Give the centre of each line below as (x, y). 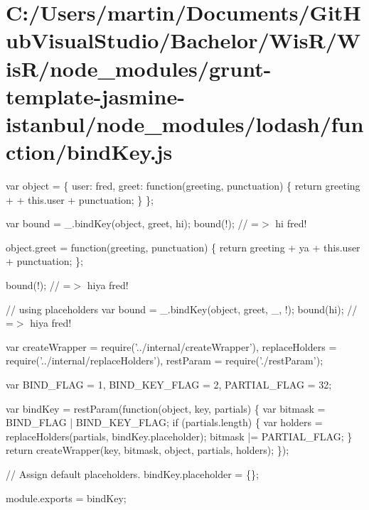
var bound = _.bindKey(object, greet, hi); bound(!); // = (132, 223)
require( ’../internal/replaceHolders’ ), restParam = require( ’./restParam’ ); (165, 360)
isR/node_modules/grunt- (139, 68)
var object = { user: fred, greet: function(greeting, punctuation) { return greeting (183, 186)
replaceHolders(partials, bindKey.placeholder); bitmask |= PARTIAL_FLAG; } (179, 436)
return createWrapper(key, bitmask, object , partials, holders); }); (148, 450)
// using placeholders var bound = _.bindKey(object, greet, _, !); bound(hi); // (182, 309)
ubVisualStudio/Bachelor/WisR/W (183, 40)
